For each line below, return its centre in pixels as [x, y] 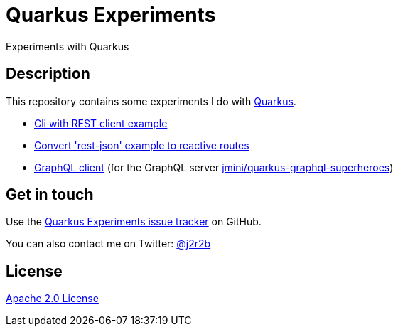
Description [48, 74]
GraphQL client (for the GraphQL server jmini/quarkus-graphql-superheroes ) [214, 167]
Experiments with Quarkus [68, 46]
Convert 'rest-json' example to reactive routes [142, 145]
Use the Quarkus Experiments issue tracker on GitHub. [134, 222]
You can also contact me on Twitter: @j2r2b [108, 244]
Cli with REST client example [101, 123]
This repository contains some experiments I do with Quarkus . [151, 101]
